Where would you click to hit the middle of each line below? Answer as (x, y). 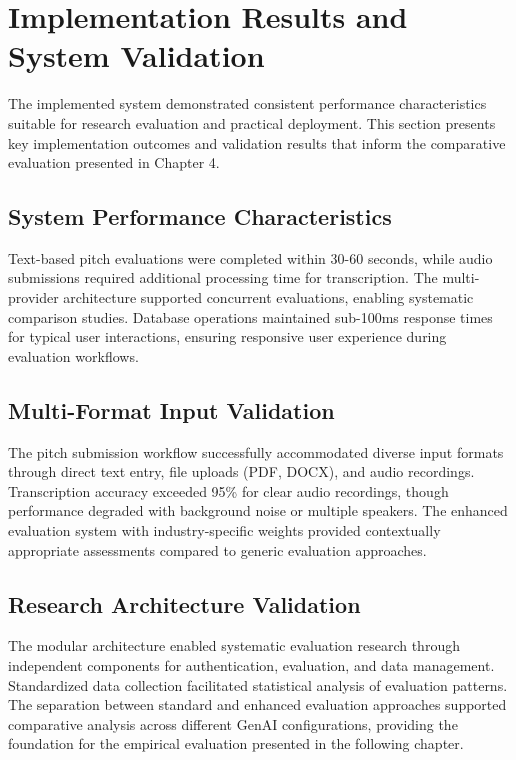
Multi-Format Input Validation (171, 409)
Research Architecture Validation (184, 603)
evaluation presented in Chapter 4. (114, 162)
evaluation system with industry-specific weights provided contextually (224, 530)
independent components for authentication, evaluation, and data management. (251, 665)
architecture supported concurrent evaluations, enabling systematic (268, 297)
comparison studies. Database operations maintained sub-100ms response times (250, 316)
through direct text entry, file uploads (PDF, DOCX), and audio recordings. (241, 471)
